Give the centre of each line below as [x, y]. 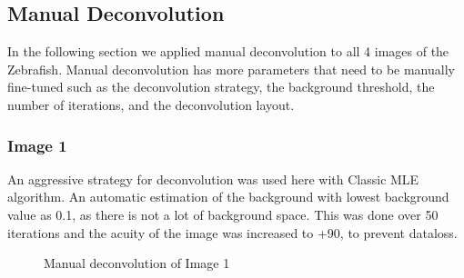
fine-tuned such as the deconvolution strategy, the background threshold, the [221, 87]
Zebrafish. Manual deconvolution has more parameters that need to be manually [231, 69]
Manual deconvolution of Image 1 [137, 263]
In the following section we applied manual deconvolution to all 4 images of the [228, 51]
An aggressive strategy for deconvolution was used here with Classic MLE [213, 179]
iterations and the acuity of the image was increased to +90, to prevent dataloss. [232, 232]
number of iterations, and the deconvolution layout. [151, 104]
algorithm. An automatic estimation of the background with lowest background [228, 197]
